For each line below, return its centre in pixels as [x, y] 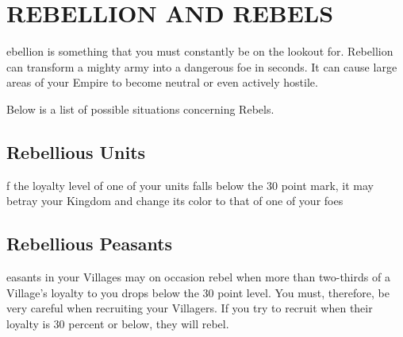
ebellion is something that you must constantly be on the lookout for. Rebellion [200, 51]
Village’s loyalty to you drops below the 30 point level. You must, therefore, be [198, 292]
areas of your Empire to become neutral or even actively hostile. [162, 82]
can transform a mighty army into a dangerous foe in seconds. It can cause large [202, 66]
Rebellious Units [76, 151]
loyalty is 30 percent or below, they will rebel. [118, 323]
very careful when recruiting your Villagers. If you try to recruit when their [190, 308]
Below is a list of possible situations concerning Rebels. [140, 108]
